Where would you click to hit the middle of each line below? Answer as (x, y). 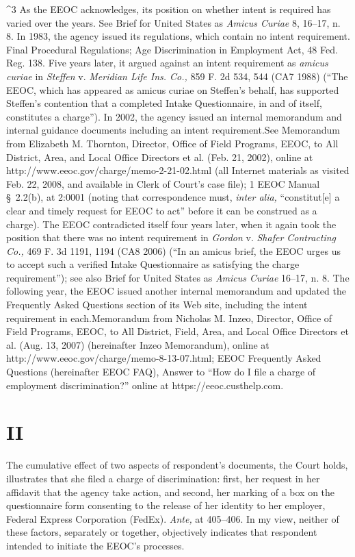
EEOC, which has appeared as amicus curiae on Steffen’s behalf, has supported (173, 89)
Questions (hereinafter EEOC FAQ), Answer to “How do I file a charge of (161, 372)
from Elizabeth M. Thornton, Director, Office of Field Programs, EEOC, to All (172, 143)
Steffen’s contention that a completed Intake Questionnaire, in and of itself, (164, 103)
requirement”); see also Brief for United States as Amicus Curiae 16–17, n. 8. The (178, 277)
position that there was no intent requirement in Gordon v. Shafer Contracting (171, 237)
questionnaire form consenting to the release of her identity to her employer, (166, 505)
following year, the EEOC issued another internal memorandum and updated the (176, 291)
